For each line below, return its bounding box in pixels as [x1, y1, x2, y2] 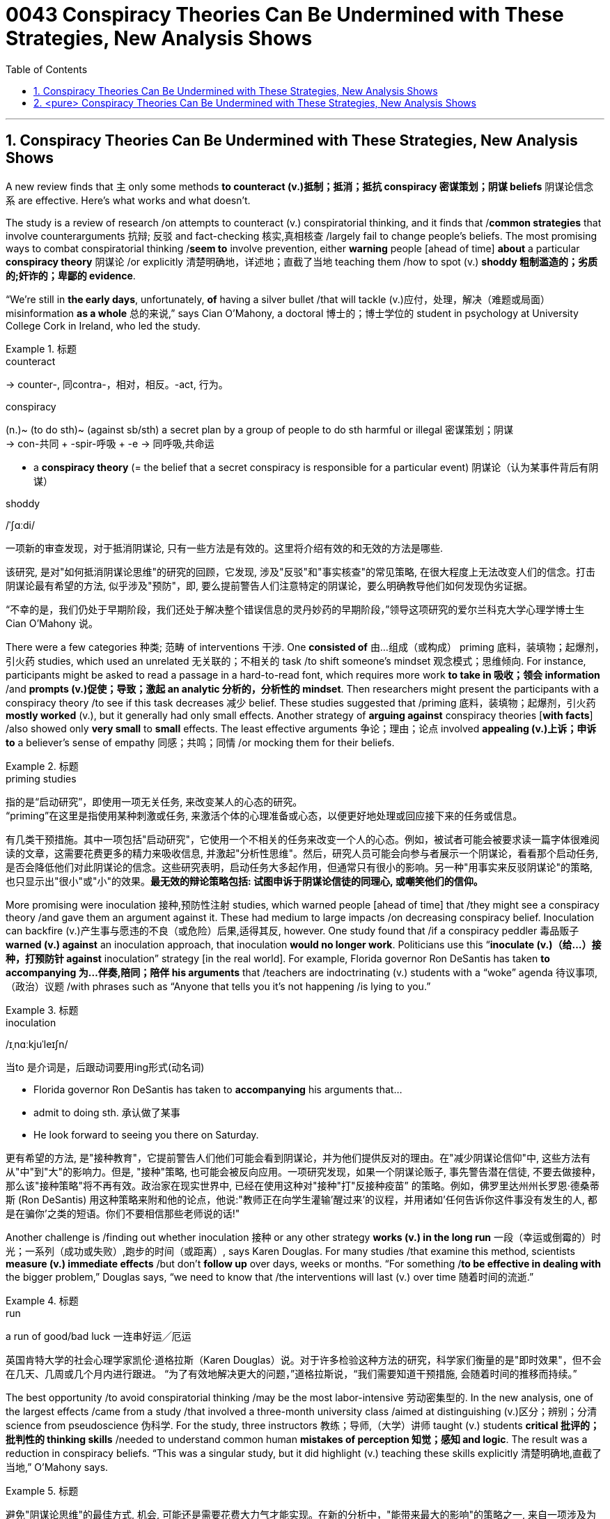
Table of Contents [6, 63, 88, 75]
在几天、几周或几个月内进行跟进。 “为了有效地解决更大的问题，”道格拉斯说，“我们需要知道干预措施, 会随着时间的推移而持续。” [6, 1367, 577, 1380]
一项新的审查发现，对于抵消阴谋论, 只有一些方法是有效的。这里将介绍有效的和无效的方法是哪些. [6, 541, 444, 554]
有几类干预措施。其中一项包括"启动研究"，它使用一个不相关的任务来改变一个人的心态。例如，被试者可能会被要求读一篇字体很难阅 [6, 833, 600, 845]
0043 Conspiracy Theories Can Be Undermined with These [6, 3, 564, 26]
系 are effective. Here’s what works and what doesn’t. [6, 194, 251, 206]
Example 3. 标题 [6, 1003, 79, 1016]
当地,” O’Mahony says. [6, 1460, 109, 1473]
